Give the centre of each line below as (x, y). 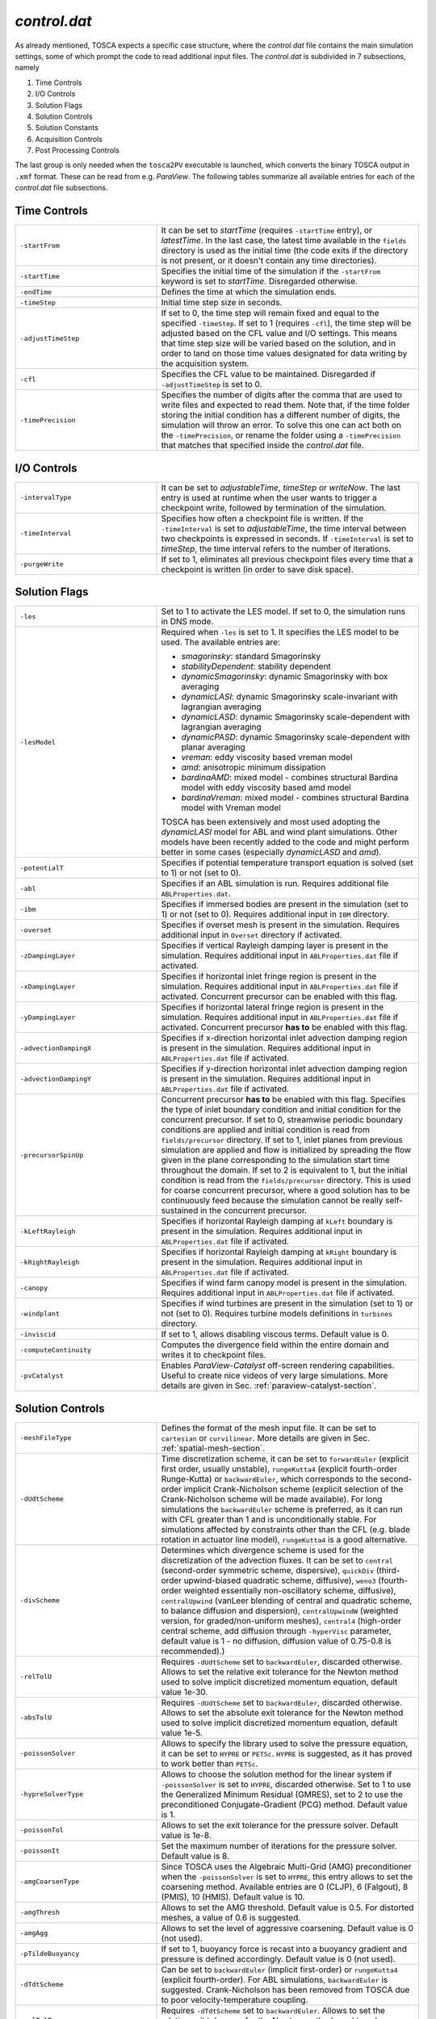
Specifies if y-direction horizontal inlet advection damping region (284, 1068)
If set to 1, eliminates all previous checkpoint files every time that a (287, 559)
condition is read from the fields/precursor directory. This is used (286, 1181)
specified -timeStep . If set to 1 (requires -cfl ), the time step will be (286, 323)
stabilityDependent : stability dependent (256, 666)
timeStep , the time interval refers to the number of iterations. (276, 548)
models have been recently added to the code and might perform (285, 842)
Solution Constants (67, 128)
